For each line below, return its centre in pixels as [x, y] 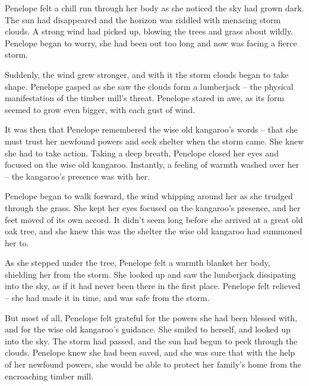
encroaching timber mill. [49, 376]
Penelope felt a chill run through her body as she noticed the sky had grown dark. [154, 8]
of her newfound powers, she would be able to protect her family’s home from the [153, 364]
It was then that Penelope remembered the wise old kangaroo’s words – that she [151, 129]
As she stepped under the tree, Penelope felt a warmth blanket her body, [138, 263]
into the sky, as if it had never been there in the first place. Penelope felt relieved [153, 286]
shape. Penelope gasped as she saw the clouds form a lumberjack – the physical [149, 86]
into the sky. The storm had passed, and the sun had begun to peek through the [151, 341]
